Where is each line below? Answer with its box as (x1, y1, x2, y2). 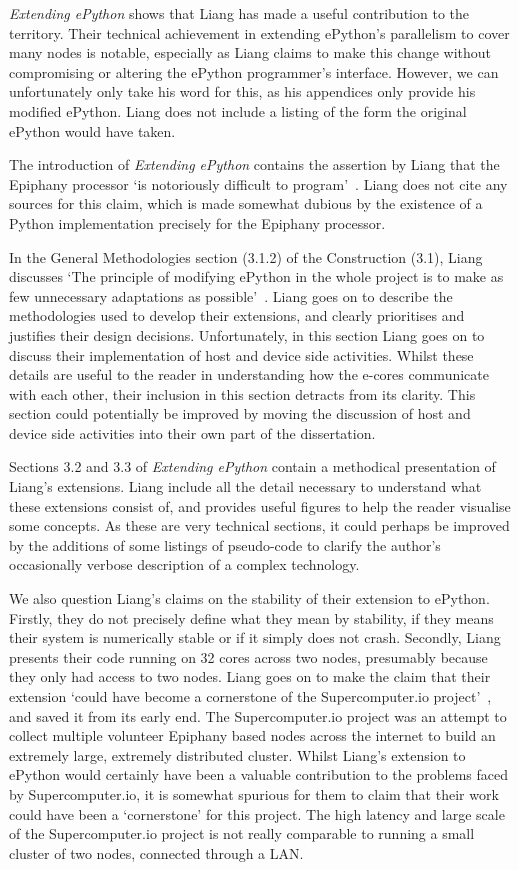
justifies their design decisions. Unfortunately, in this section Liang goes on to (9, 324, 485, 345)
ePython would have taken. (9, 120, 176, 141)
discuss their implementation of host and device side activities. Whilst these (9, 344, 474, 365)
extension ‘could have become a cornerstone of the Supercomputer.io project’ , (9, 686, 492, 706)
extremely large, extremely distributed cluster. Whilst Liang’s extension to (9, 744, 466, 765)
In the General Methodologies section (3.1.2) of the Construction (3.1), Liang (9, 246, 483, 267)
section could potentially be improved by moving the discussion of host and (9, 403, 471, 424)
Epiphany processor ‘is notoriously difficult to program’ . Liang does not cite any (9, 173, 508, 194)
